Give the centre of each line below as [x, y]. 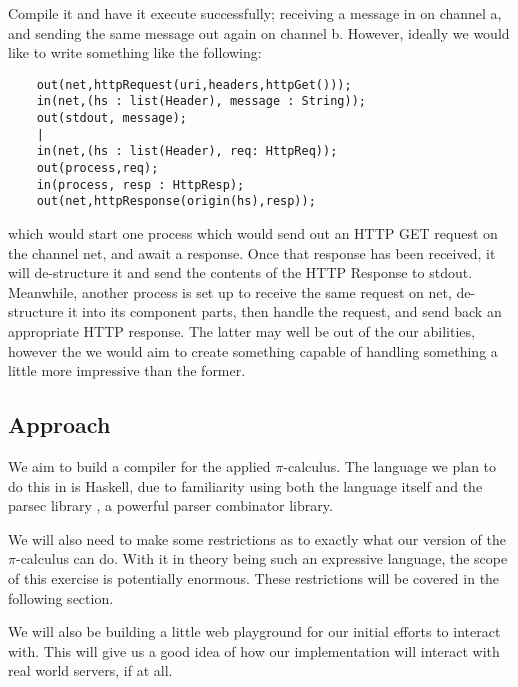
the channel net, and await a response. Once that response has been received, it [252, 252]
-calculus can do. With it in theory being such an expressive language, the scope [261, 558]
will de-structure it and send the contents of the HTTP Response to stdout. [240, 272]
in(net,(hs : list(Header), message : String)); [201, 101]
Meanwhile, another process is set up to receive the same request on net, [230, 291]
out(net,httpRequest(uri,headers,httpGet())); [194, 84]
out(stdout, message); [111, 118]
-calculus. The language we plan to [390, 465]
